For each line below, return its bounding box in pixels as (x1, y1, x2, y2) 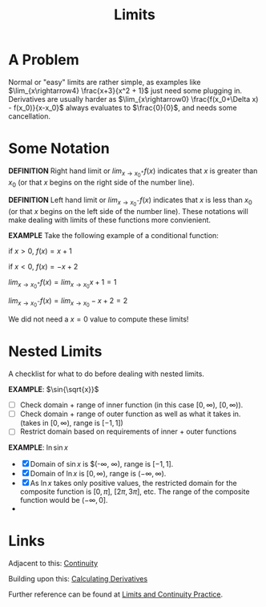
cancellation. (8, 111, 50, 121)
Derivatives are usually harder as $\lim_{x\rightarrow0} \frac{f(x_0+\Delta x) (8, 94, 259, 103)
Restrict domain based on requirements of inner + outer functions (19, 427, 237, 436)
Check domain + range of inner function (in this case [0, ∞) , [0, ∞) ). (19, 400, 244, 410)
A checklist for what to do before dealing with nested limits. (8, 369, 204, 378)
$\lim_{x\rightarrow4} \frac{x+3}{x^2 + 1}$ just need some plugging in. (8, 86, 243, 95)
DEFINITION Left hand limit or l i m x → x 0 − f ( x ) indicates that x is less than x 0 (8, 195, 252, 208)
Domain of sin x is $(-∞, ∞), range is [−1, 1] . (30, 459, 174, 469)
